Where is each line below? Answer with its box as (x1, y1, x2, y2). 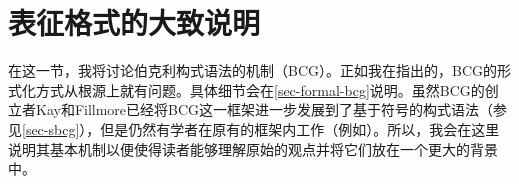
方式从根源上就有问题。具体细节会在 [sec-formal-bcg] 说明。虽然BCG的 (35, 79, 485, 100)
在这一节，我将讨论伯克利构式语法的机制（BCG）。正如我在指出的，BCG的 (8, 60, 498, 81)
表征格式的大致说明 (8, 2, 261, 43)
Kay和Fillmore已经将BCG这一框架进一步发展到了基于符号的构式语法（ (35, 99, 494, 120)
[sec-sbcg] (22, 118, 80, 139)
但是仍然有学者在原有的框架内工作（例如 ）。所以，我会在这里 (100, 118, 500, 139)
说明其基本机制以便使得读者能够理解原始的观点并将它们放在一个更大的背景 (8, 138, 498, 159)
